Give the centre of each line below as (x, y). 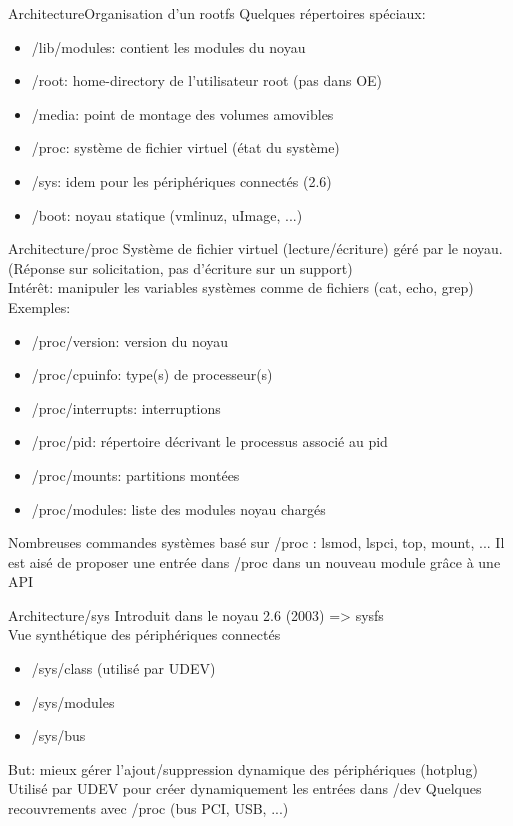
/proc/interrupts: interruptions (126, 407)
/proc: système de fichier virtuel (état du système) (185, 147)
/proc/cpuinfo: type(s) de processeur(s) (152, 374)
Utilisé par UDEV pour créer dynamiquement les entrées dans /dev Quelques (245, 788)
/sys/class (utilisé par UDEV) (123, 668)
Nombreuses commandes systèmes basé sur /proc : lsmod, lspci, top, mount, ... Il (256, 542)
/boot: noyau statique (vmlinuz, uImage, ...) (167, 214)
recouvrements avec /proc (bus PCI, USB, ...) (148, 808)
